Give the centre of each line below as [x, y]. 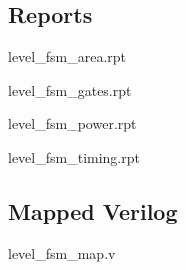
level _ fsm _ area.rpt [67, 56]
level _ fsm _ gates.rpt [70, 89]
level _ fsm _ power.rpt [72, 123]
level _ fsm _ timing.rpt [74, 156]
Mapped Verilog [93, 210]
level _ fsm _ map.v [62, 252]
